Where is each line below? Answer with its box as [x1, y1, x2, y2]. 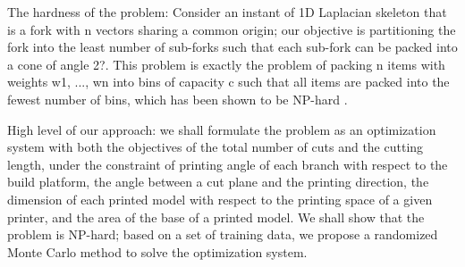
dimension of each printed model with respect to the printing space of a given [7, 189, 433, 208]
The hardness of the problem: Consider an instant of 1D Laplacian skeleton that [7, 3, 447, 21]
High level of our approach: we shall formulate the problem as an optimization [7, 120, 436, 138]
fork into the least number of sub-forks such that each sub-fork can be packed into [7, 38, 458, 56]
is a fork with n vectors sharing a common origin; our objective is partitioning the [7, 20, 456, 38]
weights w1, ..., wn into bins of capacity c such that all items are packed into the [7, 72, 450, 91]
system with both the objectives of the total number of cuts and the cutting [7, 138, 424, 156]
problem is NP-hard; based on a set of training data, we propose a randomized [7, 225, 438, 244]
